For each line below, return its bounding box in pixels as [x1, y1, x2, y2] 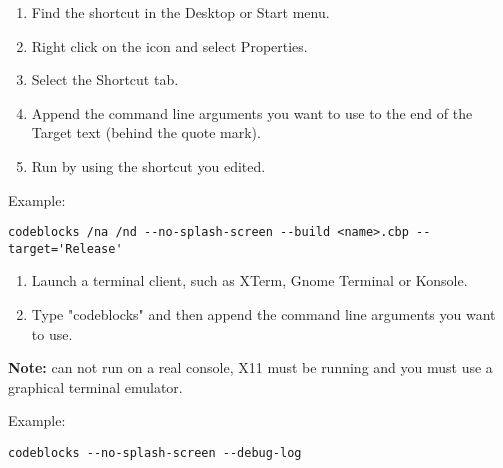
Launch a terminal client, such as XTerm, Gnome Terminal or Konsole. [31, 270, 468, 291]
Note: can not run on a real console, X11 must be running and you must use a [8, 357, 493, 378]
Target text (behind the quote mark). [31, 122, 261, 143]
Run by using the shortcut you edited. [31, 155, 266, 176]
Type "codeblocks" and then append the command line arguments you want [31, 304, 496, 325]
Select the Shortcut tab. [31, 69, 179, 90]
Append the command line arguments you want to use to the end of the [31, 102, 473, 123]
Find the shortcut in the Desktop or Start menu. [31, 2, 330, 22]
